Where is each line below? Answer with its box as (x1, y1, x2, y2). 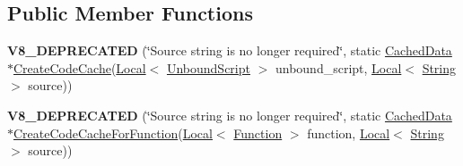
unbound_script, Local (275, 58, 402, 77)
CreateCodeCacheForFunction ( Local (13, 123, 213, 142)
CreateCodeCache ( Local (13, 58, 146, 77)
